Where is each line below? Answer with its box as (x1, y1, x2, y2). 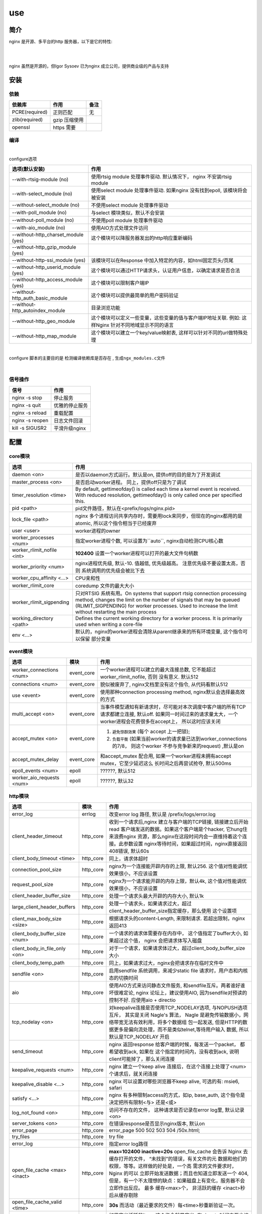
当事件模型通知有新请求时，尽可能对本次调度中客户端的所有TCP (100, 704, 246, 710)
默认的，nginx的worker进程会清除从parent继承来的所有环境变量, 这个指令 (75, 628, 243, 635)
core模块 (9, 453, 30, 460)
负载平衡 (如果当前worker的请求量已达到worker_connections (112, 736, 247, 742)
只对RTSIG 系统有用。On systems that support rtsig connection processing (75, 590, 247, 597)
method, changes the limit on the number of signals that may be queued (75, 596, 240, 603)
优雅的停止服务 (53, 402, 88, 409)
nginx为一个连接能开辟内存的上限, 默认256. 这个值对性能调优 (109, 863, 247, 870)
